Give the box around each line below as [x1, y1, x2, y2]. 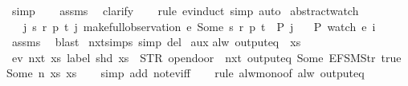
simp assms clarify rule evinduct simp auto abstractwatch [11, 2, 359, 18]
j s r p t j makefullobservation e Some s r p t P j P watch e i [22, 18, 376, 34]
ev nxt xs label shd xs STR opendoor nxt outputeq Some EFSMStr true [11, 49, 402, 65]
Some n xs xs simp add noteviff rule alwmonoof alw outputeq [6, 64, 365, 81]
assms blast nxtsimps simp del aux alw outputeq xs [11, 33, 301, 50]
